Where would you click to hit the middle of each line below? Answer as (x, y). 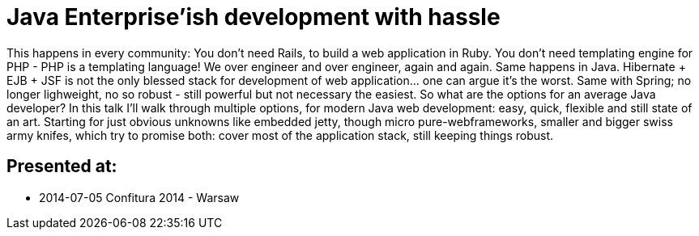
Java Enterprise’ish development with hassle (254, 17)
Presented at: (62, 166)
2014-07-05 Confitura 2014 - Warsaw (139, 197)
